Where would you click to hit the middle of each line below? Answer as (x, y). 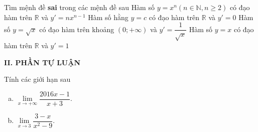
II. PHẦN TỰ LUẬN (42, 62)
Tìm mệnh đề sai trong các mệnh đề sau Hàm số (79, 7)
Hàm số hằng (108, 17)
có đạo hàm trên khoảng (77, 29)
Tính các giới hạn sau (37, 79)
